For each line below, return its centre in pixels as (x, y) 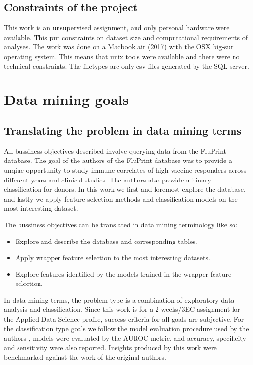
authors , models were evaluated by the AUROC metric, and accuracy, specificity (125, 338)
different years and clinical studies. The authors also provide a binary (107, 179)
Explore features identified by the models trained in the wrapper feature (123, 274)
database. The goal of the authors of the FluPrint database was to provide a (118, 160)
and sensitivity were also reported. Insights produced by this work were (110, 347)
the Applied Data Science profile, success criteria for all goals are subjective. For (124, 319)
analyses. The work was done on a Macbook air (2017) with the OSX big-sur (119, 47)
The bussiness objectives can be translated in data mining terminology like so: (121, 224)
